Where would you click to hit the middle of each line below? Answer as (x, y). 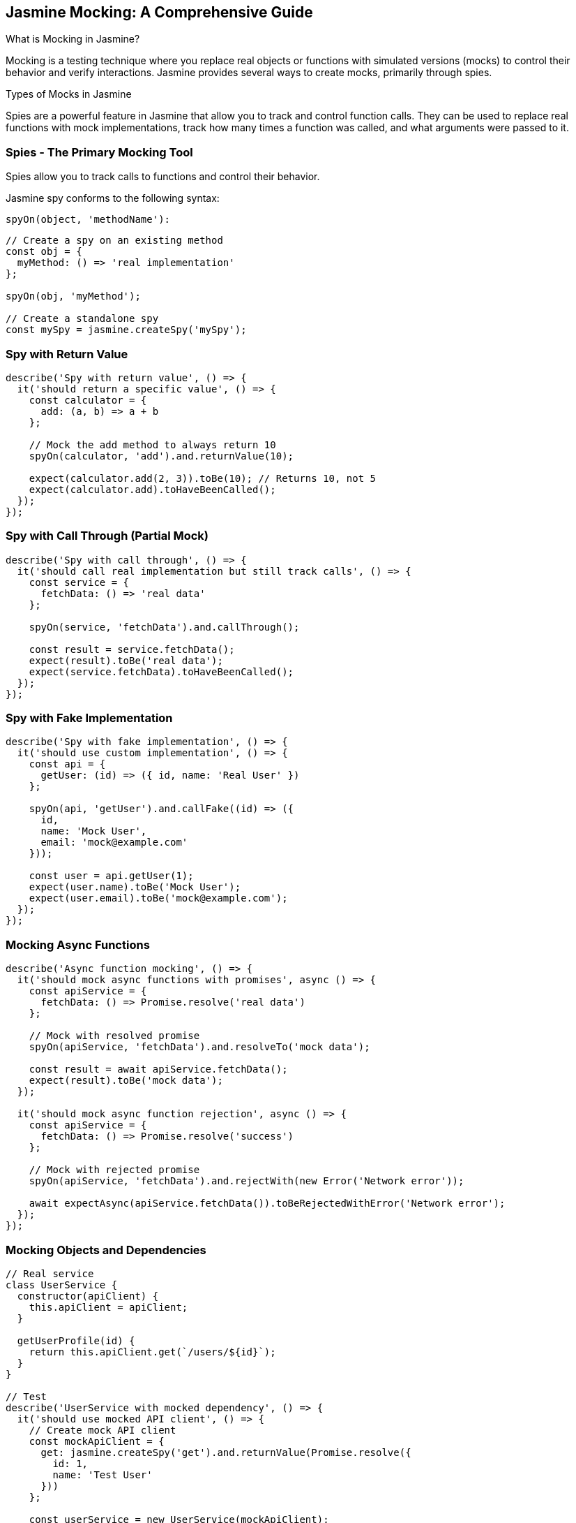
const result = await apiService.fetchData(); (158, 1069)
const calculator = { (88, 400)
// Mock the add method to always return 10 (152, 444)
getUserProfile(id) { (76, 1340)
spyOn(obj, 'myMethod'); (73, 296)
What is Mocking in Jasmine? (73, 39)
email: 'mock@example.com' (114, 843)
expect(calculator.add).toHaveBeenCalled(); (152, 489)
